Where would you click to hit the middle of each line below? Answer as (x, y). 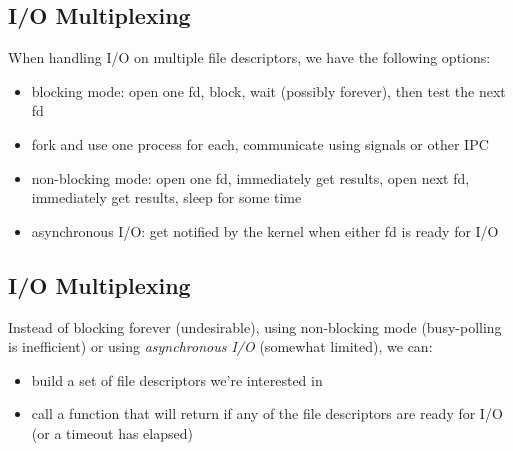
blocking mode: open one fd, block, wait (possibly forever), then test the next (268, 90)
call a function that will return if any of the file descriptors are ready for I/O (267, 413)
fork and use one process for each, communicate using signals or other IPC (260, 143)
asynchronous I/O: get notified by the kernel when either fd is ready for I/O (265, 230)
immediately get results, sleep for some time (166, 197)
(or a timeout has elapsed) (112, 432)
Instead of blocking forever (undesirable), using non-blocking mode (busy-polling (255, 326)
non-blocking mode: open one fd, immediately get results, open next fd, (250, 177)
